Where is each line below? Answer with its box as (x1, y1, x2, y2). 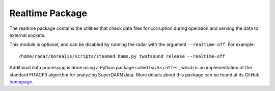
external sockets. (9, 32, 46, 38)
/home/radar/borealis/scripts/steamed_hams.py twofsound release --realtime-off (18, 53, 226, 59)
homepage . (9, 78, 34, 84)
